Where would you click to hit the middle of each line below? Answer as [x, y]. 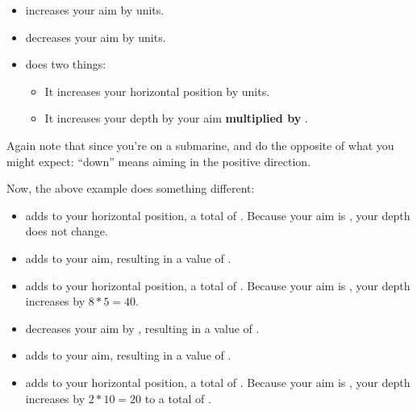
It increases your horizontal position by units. [157, 91]
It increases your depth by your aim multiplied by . [176, 118]
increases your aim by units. [95, 10]
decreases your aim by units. [96, 37]
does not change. [67, 231]
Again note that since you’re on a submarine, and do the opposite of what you [200, 145]
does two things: [66, 64]
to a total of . [178, 398]
